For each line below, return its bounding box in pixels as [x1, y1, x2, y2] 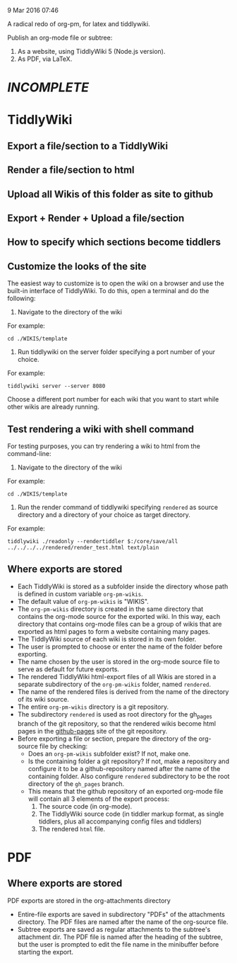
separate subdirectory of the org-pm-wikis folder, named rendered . [17, 680, 212, 688]
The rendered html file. [38, 824, 106, 833]
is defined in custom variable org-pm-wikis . [17, 589, 143, 598]
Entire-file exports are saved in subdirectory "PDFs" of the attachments [17, 910, 226, 918]
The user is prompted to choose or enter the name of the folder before [17, 642, 223, 651]
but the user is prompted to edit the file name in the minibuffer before [17, 940, 219, 948]
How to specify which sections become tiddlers [7, 237, 221, 249]
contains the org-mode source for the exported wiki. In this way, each [17, 612, 221, 620]
